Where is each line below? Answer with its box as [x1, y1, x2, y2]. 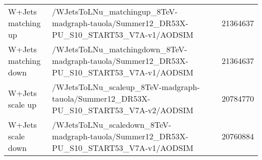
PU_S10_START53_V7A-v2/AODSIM [52, 104, 193, 116]
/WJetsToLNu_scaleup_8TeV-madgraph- [52, 81, 200, 93]
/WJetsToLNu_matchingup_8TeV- [52, 6, 178, 17]
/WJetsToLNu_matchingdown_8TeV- [52, 43, 187, 55]
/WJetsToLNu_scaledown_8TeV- [52, 119, 171, 130]
